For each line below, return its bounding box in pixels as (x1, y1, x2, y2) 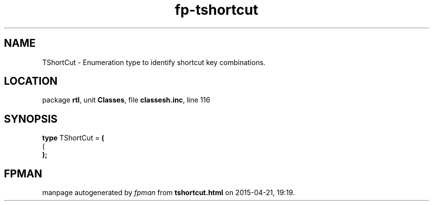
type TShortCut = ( (42, 134, 104, 142)
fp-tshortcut (174, 1, 259, 18)
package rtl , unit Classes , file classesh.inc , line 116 (42, 96, 211, 104)
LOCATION (4, 75, 58, 88)
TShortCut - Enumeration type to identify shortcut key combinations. (42, 58, 265, 67)
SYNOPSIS (4, 112, 58, 125)
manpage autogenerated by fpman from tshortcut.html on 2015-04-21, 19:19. (42, 188, 295, 197)
